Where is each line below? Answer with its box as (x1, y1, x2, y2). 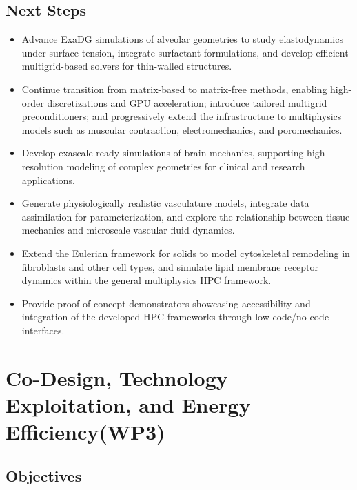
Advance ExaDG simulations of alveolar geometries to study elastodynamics (21, 32, 343, 46)
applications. (21, 172, 75, 187)
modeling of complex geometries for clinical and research (66, 159, 305, 173)
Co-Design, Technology (6, 363, 228, 391)
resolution (21, 159, 63, 173)
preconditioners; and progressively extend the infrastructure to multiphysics (21, 109, 342, 123)
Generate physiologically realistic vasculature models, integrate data (21, 196, 309, 210)
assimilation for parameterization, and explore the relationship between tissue (21, 209, 350, 223)
